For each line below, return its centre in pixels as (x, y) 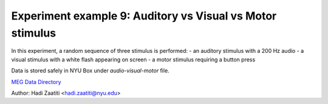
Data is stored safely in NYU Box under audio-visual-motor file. (90, 71)
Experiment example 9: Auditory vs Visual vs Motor (144, 16)
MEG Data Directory (36, 81)
